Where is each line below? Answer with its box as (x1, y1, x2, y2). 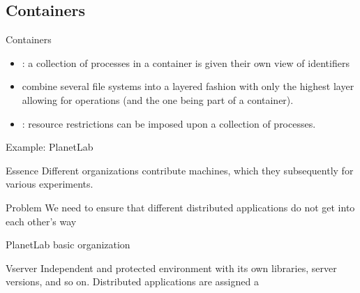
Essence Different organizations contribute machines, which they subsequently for (6, 163, 354, 177)
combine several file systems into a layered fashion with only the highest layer (22, 79, 354, 93)
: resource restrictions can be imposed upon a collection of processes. (22, 116, 316, 130)
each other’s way (6, 213, 77, 228)
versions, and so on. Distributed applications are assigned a (6, 274, 259, 289)
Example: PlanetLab (6, 140, 93, 154)
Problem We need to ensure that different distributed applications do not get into (6, 200, 355, 214)
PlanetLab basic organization (6, 237, 130, 252)
